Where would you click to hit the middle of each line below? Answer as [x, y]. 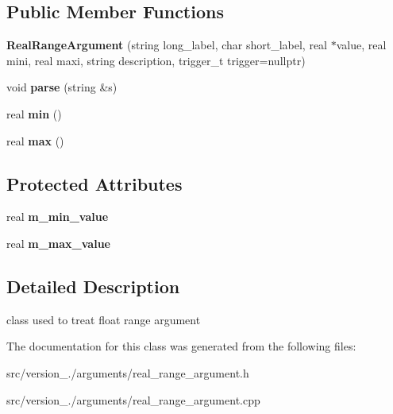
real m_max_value [58, 243]
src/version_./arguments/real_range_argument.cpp [133, 399]
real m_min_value [58, 217]
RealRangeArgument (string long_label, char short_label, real [167, 45]
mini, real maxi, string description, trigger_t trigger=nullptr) [156, 60]
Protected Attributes [94, 183]
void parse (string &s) [62, 87]
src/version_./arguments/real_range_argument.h [128, 372]
